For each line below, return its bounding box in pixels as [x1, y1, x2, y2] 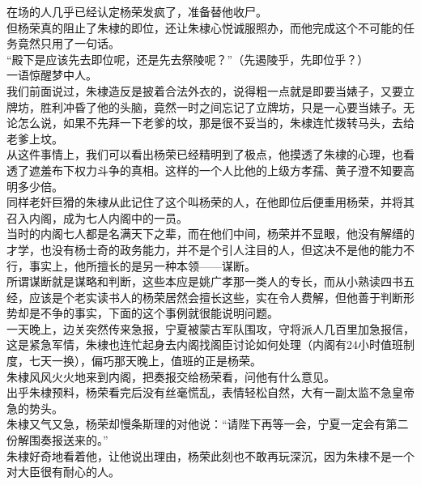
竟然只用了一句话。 [17, 35, 120, 52]
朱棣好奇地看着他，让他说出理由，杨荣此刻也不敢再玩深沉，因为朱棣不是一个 [6, 447, 415, 464]
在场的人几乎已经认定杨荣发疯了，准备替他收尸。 [6, 3, 267, 19]
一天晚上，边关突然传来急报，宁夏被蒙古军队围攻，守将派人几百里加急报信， [6, 320, 415, 337]
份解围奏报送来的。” [6, 432, 108, 449]
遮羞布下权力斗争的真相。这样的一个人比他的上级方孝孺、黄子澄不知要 [28, 161, 403, 178]
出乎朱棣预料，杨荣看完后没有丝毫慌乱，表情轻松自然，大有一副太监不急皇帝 [6, 384, 415, 401]
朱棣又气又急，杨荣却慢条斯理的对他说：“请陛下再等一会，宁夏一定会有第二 [6, 415, 409, 432]
